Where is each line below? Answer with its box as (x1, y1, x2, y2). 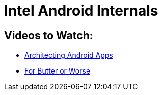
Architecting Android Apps (24, 51, 113, 60)
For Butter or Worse (24, 66, 91, 76)
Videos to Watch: (4, 29, 93, 42)
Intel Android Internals (4, 2, 158, 19)
